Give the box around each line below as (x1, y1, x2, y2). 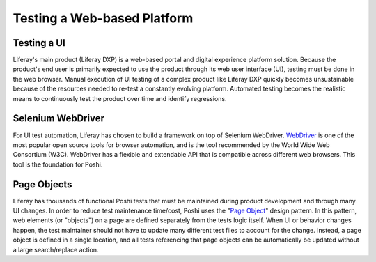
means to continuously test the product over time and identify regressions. (13, 94, 227, 102)
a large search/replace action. (13, 245, 99, 254)
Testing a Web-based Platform (13, 10, 194, 26)
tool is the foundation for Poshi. (13, 160, 103, 169)
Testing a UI (13, 37, 65, 49)
